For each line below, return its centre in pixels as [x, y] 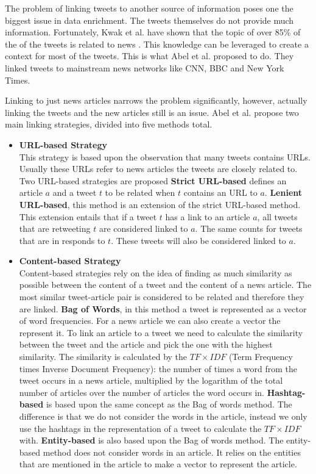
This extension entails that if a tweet [88, 216]
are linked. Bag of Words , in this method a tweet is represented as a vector [163, 308]
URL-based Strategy [63, 144]
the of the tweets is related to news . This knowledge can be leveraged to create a [157, 44]
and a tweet [75, 192]
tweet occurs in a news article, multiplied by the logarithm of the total [151, 380]
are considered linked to [143, 228]
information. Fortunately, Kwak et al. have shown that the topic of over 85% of [153, 32]
